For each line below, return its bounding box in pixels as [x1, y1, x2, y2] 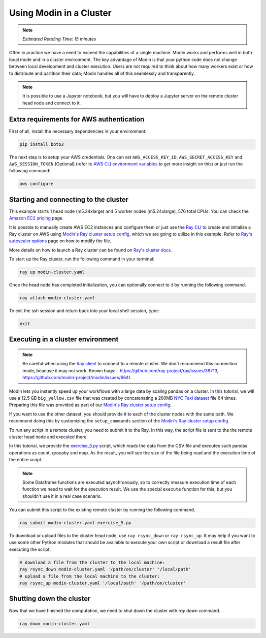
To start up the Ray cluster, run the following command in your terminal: [9, 256, 155, 262]
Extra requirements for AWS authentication [9, 115, 145, 124]
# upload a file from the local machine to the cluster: [19, 574, 160, 579]
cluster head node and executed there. [9, 434, 88, 440]
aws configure [19, 181, 54, 187]
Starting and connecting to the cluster [9, 195, 129, 204]
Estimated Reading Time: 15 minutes [22, 36, 96, 42]
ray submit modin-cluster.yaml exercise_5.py [19, 520, 132, 526]
